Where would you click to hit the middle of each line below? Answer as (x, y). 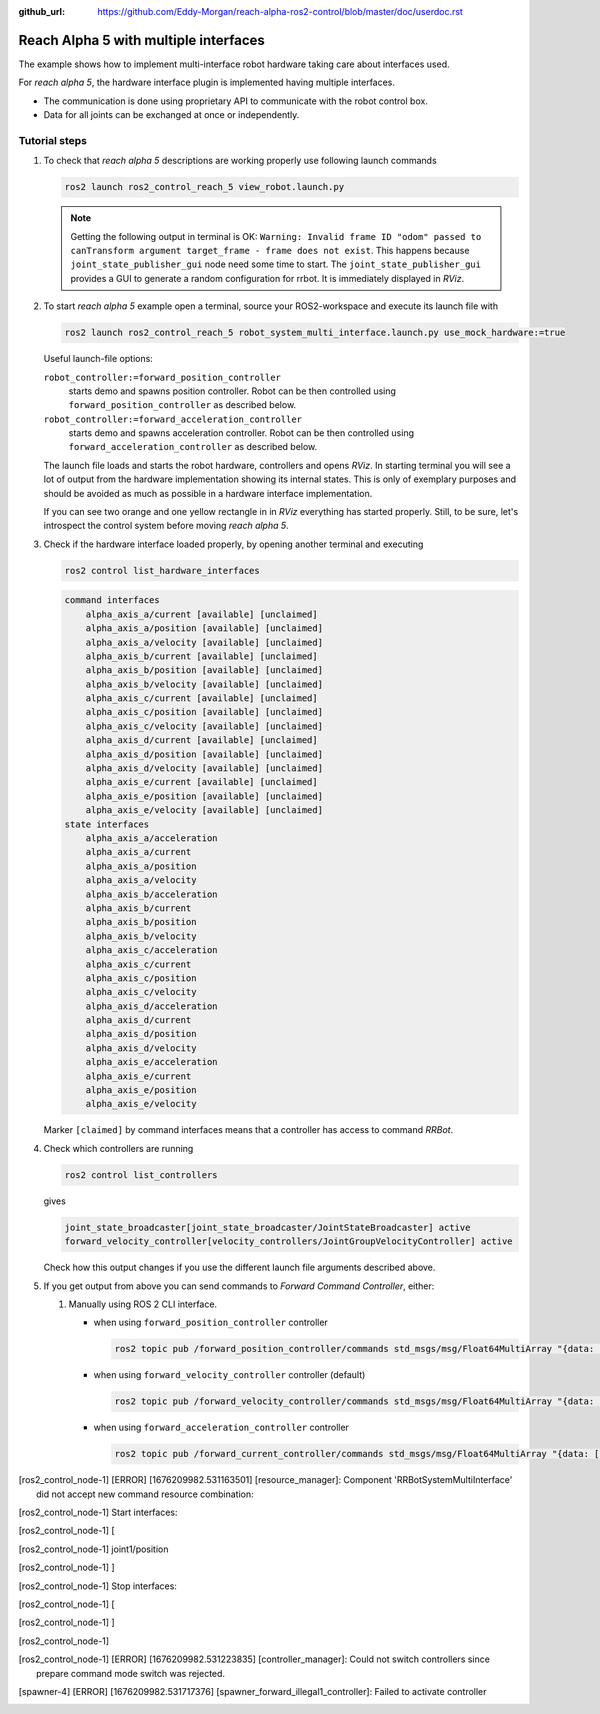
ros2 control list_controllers (141, 1174)
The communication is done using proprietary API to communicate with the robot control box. (236, 101)
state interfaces (107, 824)
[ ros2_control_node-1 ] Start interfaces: (98, 1512)
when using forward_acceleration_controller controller (221, 1427)
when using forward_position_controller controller (211, 1322)
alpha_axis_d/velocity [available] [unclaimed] (204, 768)
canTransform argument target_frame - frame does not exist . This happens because (270, 250)
